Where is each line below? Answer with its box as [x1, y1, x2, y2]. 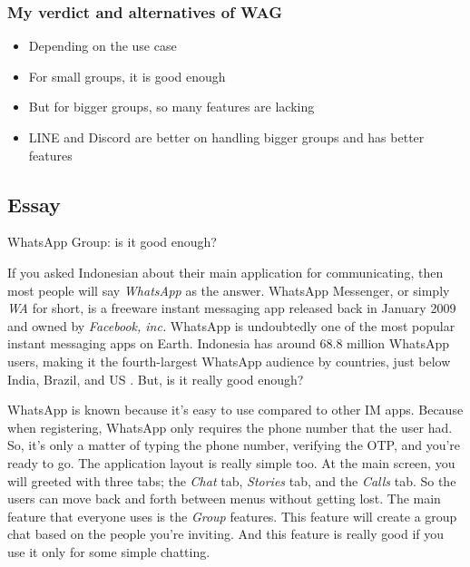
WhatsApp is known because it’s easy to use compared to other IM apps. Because [7, 400, 464, 419]
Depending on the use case [28, 36, 177, 55]
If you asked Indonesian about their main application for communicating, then [7, 262, 444, 281]
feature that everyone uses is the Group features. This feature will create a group [7, 506, 457, 525]
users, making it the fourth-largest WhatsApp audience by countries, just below [7, 351, 451, 370]
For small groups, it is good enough [28, 66, 226, 85]
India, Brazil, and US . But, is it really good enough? [7, 369, 304, 388]
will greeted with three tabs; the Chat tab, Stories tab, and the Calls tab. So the [7, 471, 456, 490]
